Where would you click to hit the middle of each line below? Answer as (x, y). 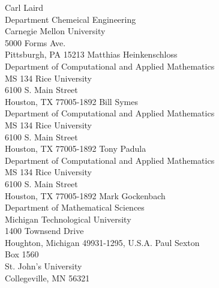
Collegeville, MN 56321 (47, 277)
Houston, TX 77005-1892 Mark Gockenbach (85, 195)
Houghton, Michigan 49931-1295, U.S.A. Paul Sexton (102, 242)
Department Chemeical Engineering (70, 19)
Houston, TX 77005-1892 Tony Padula (76, 148)
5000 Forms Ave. (35, 42)
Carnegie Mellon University (55, 31)
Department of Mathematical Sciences (75, 207)
